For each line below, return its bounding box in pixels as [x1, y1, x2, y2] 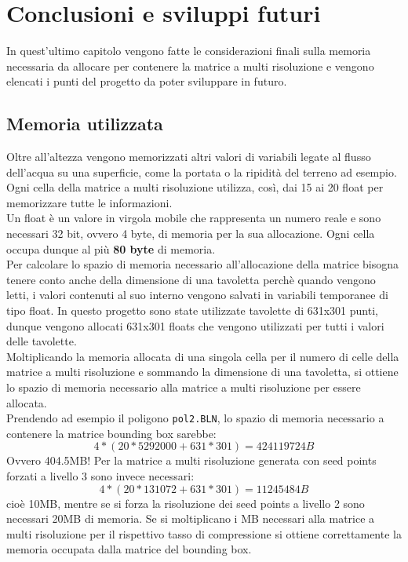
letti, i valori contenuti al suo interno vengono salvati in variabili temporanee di [6, 286, 388, 303]
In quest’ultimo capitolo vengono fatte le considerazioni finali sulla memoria [6, 42, 371, 59]
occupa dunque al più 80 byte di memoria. [6, 240, 216, 257]
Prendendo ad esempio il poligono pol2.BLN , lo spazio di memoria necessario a [6, 410, 384, 426]
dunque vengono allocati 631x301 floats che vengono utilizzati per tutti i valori [6, 317, 384, 334]
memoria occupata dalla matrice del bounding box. [6, 541, 252, 557]
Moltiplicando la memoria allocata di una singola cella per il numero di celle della [6, 348, 399, 364]
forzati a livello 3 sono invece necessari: [6, 468, 195, 484]
